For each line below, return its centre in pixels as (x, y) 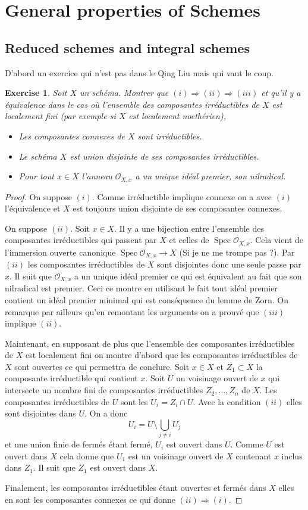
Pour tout (36, 176)
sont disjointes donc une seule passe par (229, 264)
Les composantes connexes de (72, 136)
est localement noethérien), (177, 116)
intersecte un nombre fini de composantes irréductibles (104, 390)
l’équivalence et (33, 208)
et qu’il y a (281, 93)
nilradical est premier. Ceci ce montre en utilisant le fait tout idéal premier (141, 288)
